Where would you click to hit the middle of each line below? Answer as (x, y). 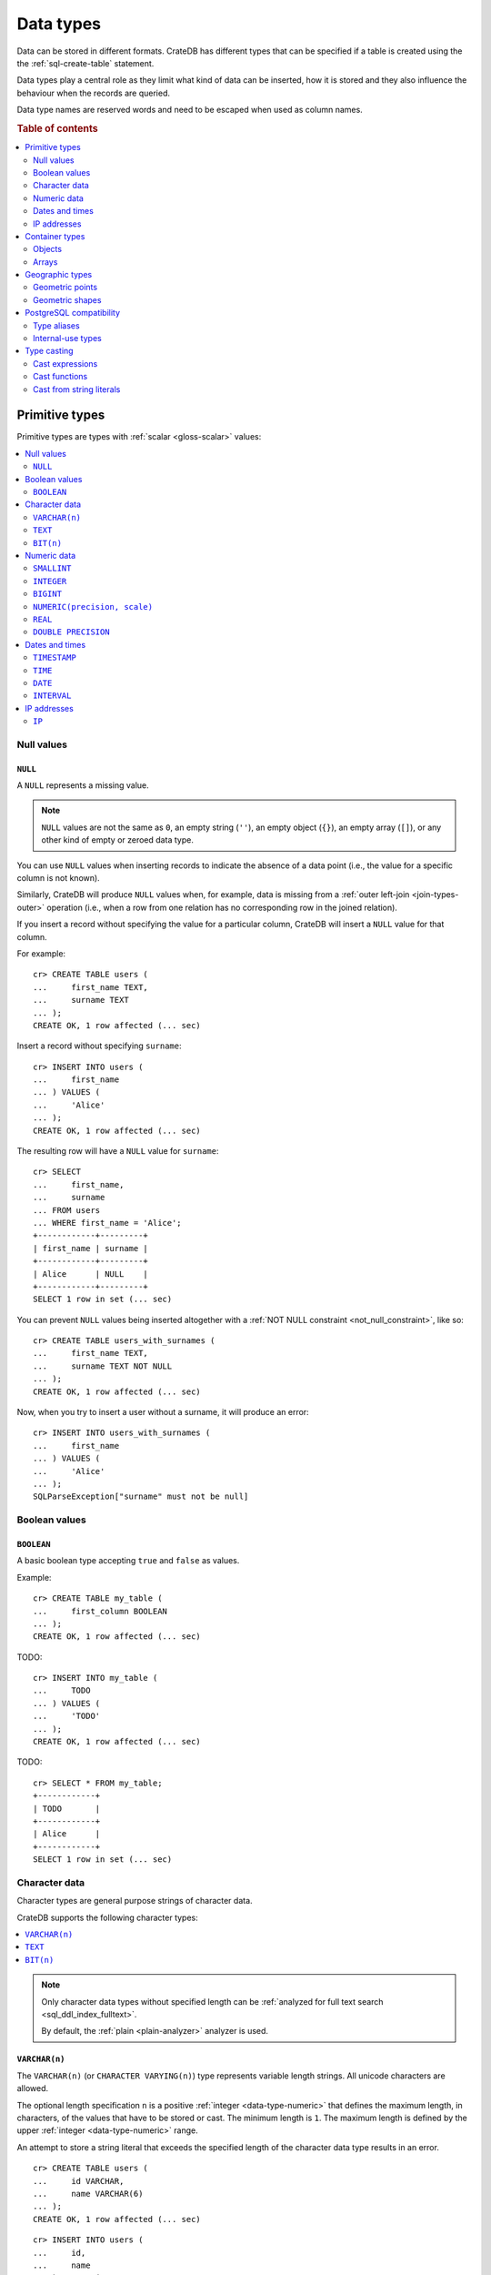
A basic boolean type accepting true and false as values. (128, 1561)
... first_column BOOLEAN (100, 1611)
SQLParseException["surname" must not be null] (141, 1496)
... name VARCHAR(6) (88, 2194)
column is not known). (58, 877)
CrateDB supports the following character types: (108, 1917)
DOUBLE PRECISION (71, 632)
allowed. (33, 2088)
